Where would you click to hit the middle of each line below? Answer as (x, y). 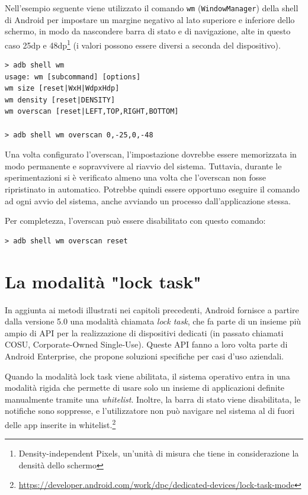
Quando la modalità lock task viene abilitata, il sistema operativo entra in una (147, 376)
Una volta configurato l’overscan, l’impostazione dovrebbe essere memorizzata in (151, 154)
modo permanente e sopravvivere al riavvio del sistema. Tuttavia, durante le (143, 165)
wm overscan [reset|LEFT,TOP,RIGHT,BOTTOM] (92, 112)
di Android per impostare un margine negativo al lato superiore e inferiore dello (150, 19)
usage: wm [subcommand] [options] (73, 77)
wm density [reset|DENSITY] (60, 100)
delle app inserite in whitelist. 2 (60, 423)
